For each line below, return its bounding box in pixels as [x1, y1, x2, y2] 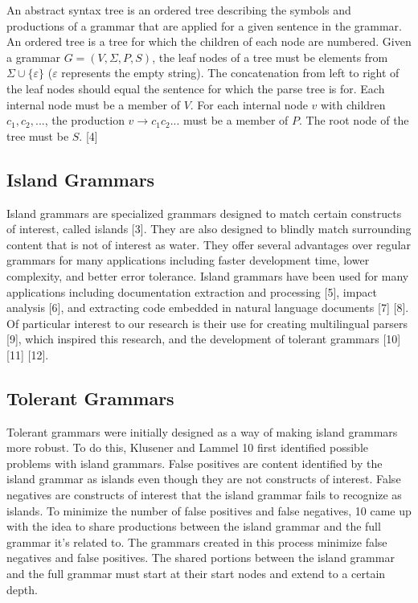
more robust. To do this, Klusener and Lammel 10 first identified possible [6, 439, 368, 456]
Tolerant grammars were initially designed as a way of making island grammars [6, 423, 398, 440]
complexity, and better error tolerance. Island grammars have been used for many [6, 267, 409, 284]
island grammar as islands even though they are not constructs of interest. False [6, 470, 401, 487]
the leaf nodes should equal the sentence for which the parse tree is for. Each [6, 80, 385, 96]
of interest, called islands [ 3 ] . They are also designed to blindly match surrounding [6, 220, 412, 237]
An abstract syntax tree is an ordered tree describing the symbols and [6, 2, 351, 18]
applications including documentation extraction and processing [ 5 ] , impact [6, 283, 377, 300]
